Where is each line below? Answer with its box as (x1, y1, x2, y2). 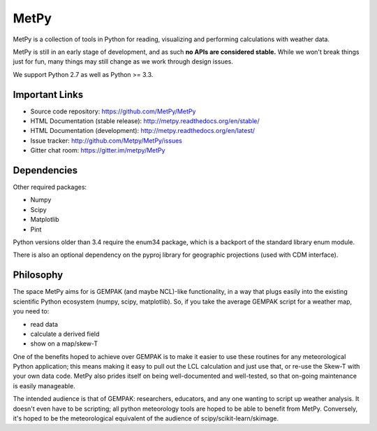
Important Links (13, 88, 84, 101)
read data (30, 320, 59, 328)
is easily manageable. (13, 381, 76, 390)
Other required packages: (13, 183, 87, 192)
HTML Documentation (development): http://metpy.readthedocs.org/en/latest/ (30, 127, 255, 135)
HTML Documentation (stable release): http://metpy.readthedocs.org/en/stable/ (30, 117, 260, 125)
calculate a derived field (30, 330, 100, 338)
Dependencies (13, 164, 78, 176)
